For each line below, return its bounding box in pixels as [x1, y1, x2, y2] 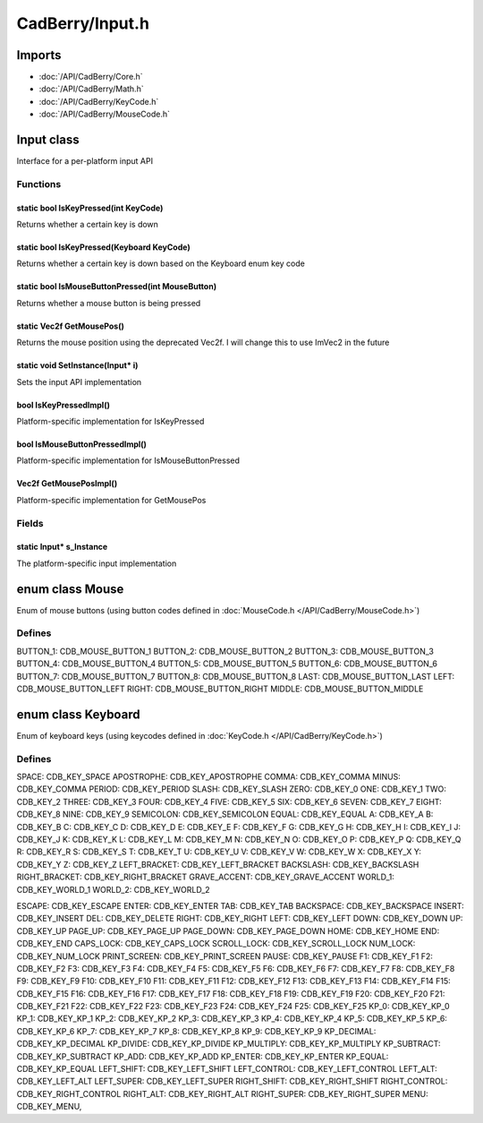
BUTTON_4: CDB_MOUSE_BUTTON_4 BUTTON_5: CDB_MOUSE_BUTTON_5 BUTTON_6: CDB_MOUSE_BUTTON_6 [16, 658, 438, 669]
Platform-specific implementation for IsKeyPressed [16, 416, 205, 427]
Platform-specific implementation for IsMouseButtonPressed [16, 455, 241, 466]
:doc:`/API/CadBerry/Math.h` [38, 83, 144, 94]
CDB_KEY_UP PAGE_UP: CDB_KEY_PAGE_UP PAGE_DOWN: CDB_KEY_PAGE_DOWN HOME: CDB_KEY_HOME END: [16, 925, 440, 936]
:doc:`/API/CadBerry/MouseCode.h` [38, 108, 170, 120]
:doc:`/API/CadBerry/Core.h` [38, 72, 143, 82]
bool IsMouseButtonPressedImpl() [16, 439, 148, 450]
